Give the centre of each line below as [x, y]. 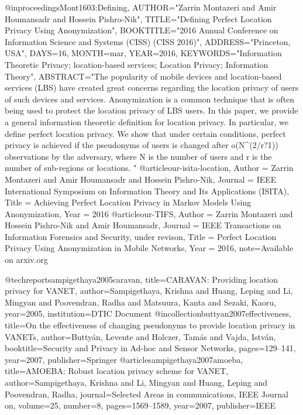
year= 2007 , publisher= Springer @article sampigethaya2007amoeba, [124, 359]
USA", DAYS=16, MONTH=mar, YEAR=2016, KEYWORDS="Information [143, 53]
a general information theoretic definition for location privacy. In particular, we [147, 121]
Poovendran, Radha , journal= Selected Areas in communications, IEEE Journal [147, 394]
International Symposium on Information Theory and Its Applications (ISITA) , [147, 191]
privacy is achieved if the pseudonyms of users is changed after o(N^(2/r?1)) [142, 145]
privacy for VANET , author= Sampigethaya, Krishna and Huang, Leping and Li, [149, 291]
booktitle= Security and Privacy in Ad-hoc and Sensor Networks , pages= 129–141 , [150, 348]
